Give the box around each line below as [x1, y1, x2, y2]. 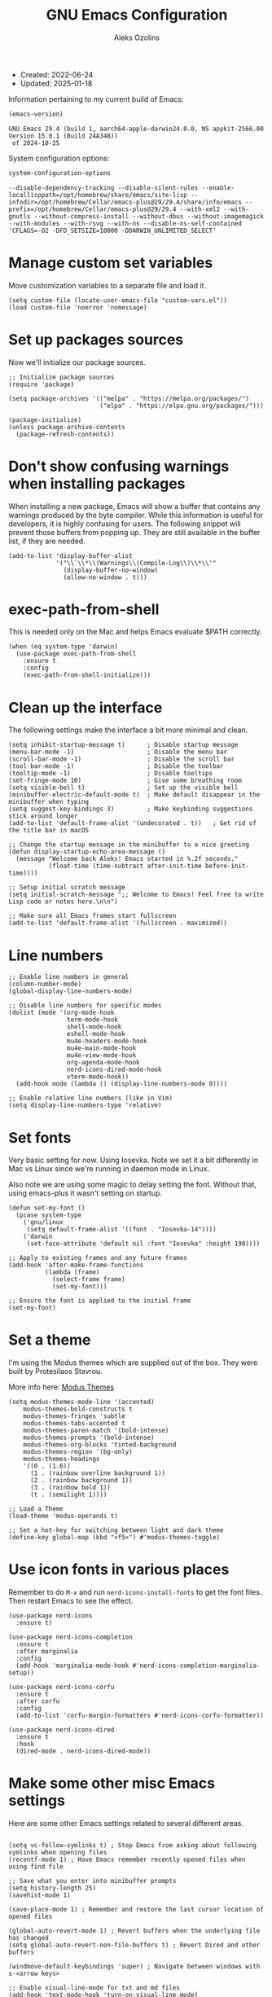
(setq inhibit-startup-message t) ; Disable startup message [8, 741, 239, 749]
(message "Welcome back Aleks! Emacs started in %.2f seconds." [15, 855, 239, 863]
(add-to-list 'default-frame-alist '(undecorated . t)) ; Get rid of [8, 819, 257, 827]
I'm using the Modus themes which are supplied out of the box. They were [8, 1358, 258, 1367]
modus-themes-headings [23, 1455, 100, 1464]
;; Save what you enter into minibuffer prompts [8, 1877, 177, 1885]
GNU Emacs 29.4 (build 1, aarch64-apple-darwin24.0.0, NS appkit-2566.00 [8, 125, 265, 133]
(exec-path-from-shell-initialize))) [23, 671, 151, 679]
